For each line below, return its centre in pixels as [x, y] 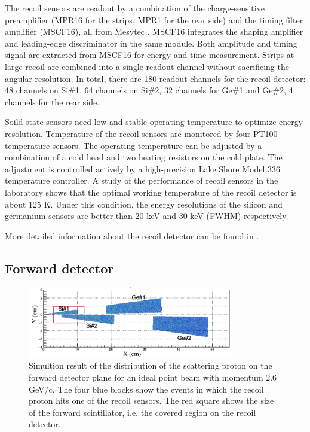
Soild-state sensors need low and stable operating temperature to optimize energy [154, 122]
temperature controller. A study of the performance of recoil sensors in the [142, 180]
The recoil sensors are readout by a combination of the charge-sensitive [135, 8]
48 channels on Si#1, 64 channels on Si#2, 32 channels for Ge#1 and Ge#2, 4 [149, 90]
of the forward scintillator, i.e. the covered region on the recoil [142, 412]
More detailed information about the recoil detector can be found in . [132, 235]
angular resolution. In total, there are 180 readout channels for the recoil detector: [155, 78]
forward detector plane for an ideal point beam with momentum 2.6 [153, 377]
